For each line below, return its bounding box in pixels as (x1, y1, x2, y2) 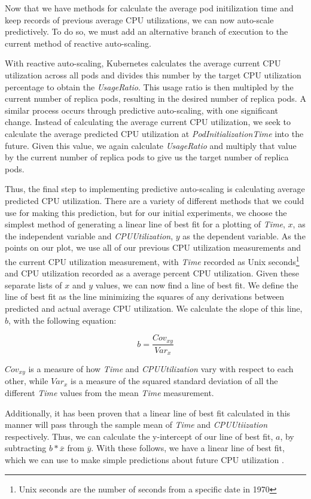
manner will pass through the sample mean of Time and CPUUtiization (5, 418, 268, 431)
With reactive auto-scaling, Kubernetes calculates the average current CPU (5, 57, 281, 69)
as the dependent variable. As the (182, 229, 306, 242)
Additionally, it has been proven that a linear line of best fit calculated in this (5, 406, 291, 419)
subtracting (5, 442, 47, 454)
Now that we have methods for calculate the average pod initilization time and (5, 2, 294, 14)
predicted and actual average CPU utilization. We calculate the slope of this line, (5, 302, 303, 314)
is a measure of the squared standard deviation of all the (71, 375, 278, 387)
